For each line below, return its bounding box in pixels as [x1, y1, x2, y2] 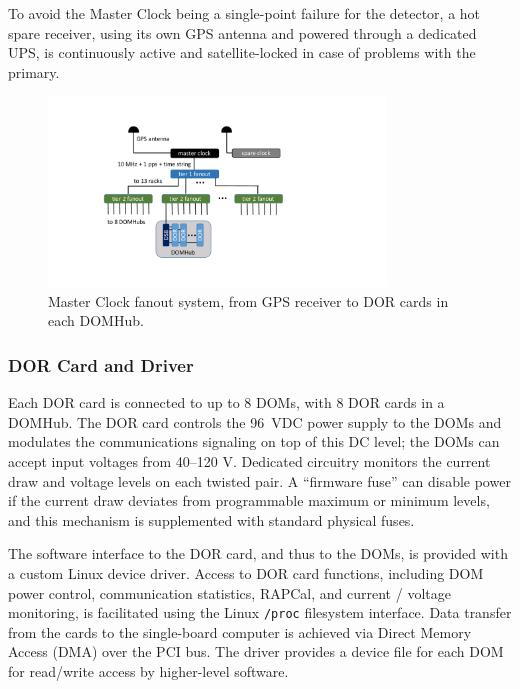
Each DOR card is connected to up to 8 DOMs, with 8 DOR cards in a [8, 392, 445, 413]
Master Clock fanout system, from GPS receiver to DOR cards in [48, 290, 449, 311]
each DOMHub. [48, 310, 144, 331]
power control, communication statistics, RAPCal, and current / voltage [8, 582, 451, 603]
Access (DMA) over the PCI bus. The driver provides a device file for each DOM [8, 641, 504, 662]
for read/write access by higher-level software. [8, 660, 289, 681]
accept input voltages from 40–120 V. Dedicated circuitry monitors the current [8, 450, 491, 471]
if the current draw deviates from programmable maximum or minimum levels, [8, 490, 490, 511]
